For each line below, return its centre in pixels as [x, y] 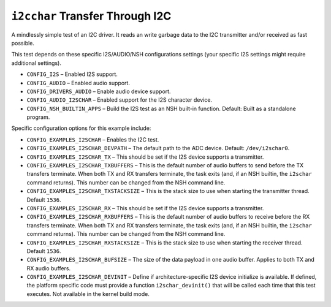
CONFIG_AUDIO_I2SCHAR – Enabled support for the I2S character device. [120, 100]
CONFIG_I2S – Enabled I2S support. [72, 74]
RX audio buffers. [49, 268]
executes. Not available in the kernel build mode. [88, 294]
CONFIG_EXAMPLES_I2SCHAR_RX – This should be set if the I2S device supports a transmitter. [145, 208]
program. [38, 117]
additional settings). [36, 63]
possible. [23, 43]
